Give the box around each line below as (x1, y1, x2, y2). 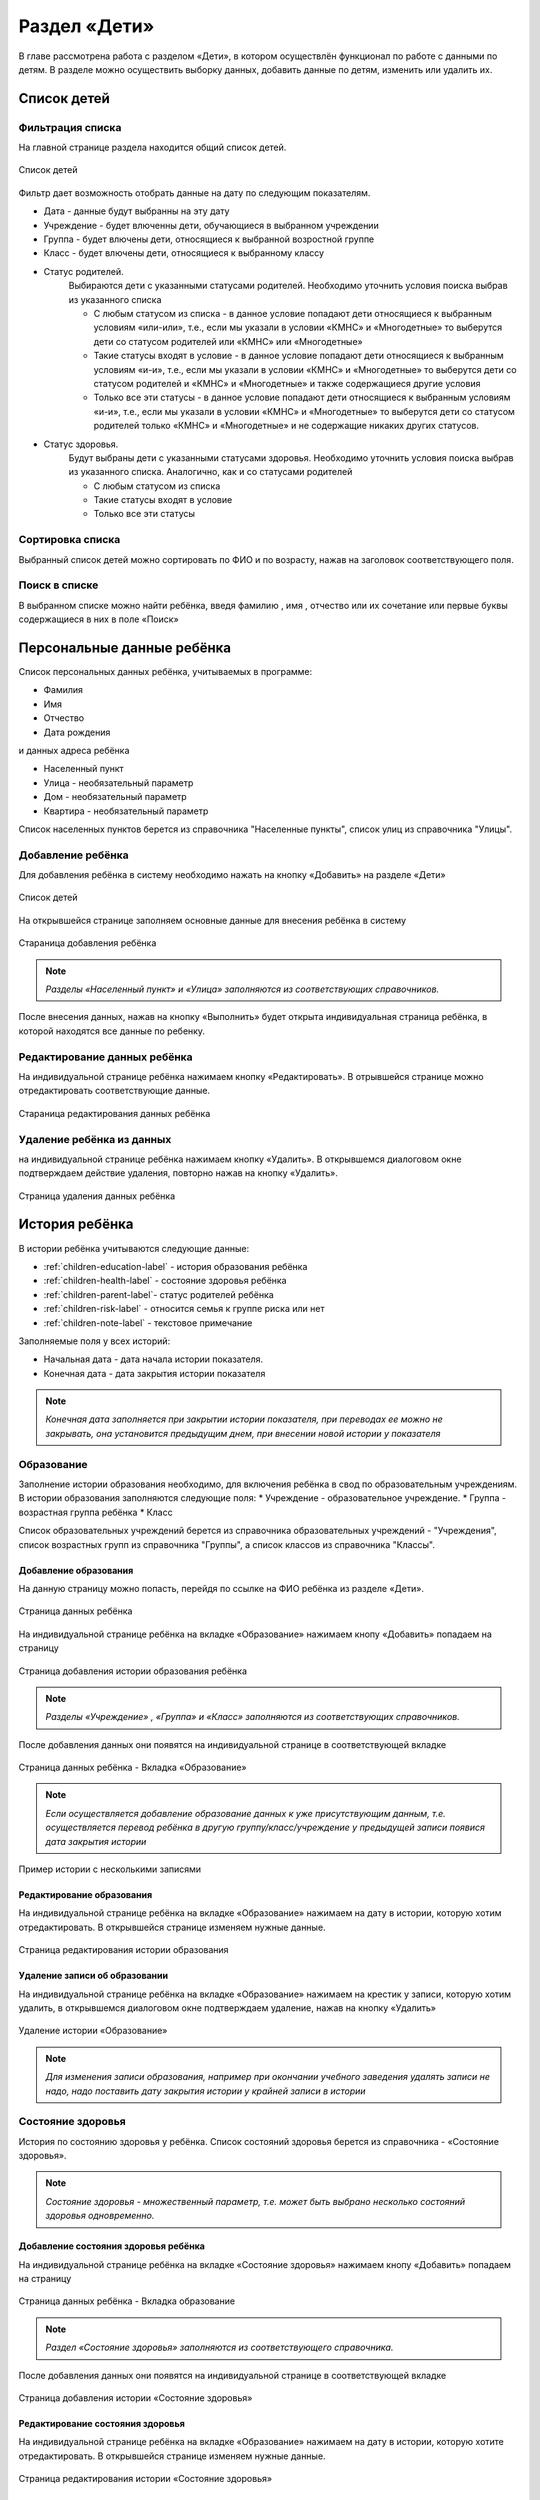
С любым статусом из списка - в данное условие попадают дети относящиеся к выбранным (93, 308, 492, 319)
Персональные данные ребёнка (18, 639, 232, 656)
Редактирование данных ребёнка (18, 1050, 194, 1064)
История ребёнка (18, 1216, 134, 1233)
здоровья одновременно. (45, 2210, 155, 2222)
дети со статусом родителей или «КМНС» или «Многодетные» (93, 335, 364, 347)
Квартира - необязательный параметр (43, 805, 209, 817)
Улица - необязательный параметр (43, 776, 194, 789)
